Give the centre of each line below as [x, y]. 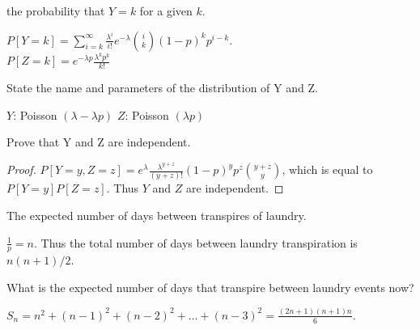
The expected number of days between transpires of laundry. [157, 216]
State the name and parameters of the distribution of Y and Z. [162, 88]
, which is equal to [327, 169]
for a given [166, 11]
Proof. [21, 169]
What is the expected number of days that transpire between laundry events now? [210, 288]
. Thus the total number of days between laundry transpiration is [196, 242]
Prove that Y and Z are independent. [99, 142]
